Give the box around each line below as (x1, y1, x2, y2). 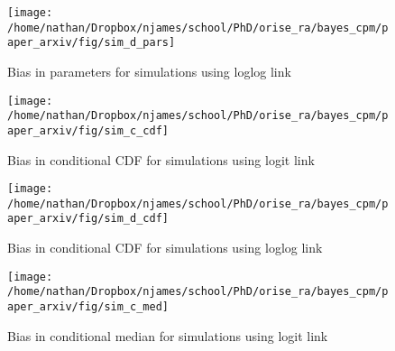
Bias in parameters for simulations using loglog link (7, 61, 291, 80)
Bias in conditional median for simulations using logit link (7, 326, 328, 345)
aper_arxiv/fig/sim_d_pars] (7, 36, 176, 50)
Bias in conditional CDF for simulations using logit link (7, 150, 315, 169)
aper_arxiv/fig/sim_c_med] (7, 300, 169, 313)
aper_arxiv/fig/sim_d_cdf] (7, 212, 169, 226)
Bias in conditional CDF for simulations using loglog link (7, 238, 323, 257)
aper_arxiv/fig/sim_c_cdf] (7, 124, 169, 137)
